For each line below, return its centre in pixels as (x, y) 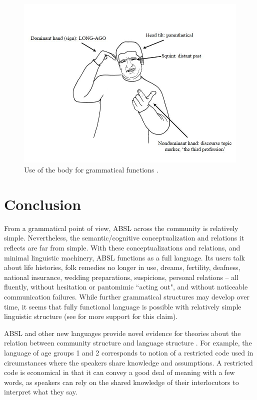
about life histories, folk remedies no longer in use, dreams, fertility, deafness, (122, 267)
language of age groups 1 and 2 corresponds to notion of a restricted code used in (129, 352)
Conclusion (43, 204)
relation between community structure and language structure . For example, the (128, 343)
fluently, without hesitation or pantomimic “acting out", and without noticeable (126, 287)
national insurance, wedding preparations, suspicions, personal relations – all (121, 277)
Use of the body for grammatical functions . (91, 170)
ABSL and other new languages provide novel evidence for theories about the (122, 333)
